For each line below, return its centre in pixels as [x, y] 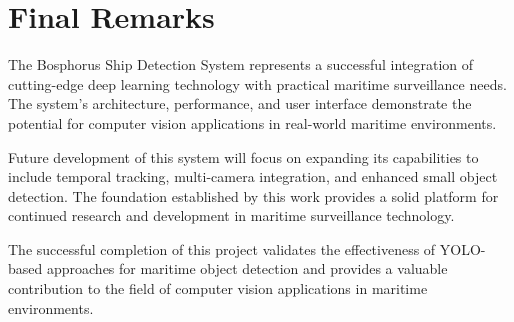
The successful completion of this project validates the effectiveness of [222, 248]
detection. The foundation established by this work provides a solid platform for [253, 195]
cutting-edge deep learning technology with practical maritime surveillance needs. [257, 83]
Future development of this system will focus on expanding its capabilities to [243, 156]
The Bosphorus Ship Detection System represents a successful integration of [241, 64]
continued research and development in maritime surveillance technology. [231, 215]
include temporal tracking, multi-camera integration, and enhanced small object [253, 176]
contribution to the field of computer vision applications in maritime [218, 288]
